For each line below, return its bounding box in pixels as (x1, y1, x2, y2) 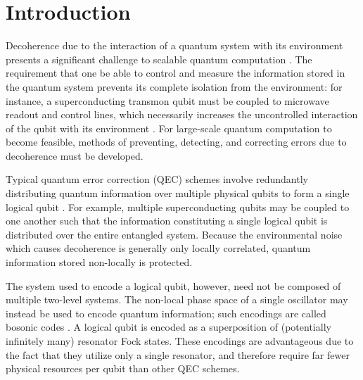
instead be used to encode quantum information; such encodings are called (6, 305, 326, 320)
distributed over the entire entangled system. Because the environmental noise (6, 227, 343, 241)
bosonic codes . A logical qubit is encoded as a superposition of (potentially (6, 319, 331, 334)
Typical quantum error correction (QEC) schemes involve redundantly (6, 172, 308, 186)
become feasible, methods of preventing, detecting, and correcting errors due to (6, 134, 347, 149)
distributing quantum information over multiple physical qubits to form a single (6, 186, 350, 201)
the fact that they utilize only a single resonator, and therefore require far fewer (6, 347, 350, 362)
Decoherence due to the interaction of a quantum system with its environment (6, 38, 343, 53)
